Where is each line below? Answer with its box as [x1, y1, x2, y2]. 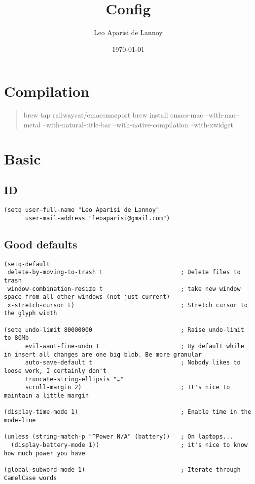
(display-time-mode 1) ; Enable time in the [4, 408, 252, 416]
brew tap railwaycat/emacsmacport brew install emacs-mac [23, 110, 203, 120]
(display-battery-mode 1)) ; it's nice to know [11, 441, 248, 448]
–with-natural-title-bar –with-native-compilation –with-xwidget [42, 119, 233, 129]
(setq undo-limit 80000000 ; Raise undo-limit [4, 326, 244, 333]
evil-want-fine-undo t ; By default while [25, 343, 244, 350]
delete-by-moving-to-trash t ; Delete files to [7, 269, 241, 276]
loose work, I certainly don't [4, 367, 107, 375]
